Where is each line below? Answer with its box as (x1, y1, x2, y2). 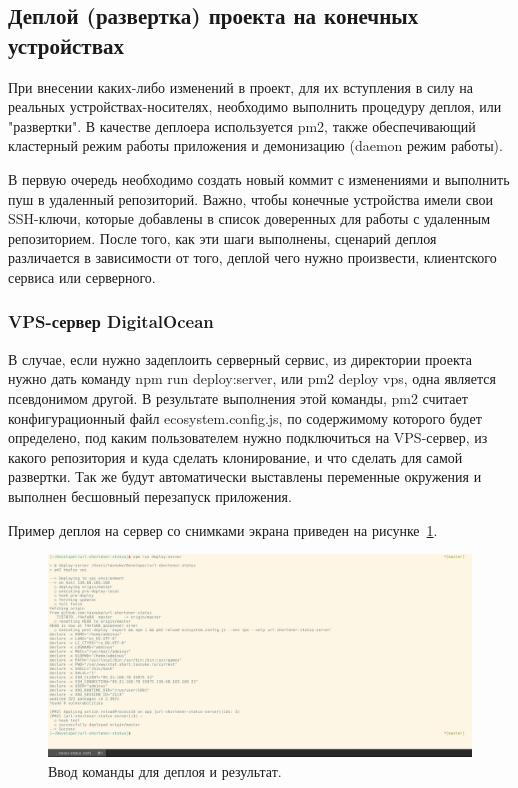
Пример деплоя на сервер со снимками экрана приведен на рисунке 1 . (8, 519, 438, 540)
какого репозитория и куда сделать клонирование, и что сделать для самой (8, 446, 463, 467)
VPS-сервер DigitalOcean (8, 309, 214, 334)
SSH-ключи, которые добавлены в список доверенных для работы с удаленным (8, 208, 491, 229)
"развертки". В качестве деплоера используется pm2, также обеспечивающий (8, 115, 476, 136)
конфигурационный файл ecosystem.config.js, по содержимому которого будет (8, 407, 482, 428)
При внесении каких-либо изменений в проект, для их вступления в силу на (8, 76, 474, 97)
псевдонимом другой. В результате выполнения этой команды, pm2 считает (8, 387, 468, 408)
